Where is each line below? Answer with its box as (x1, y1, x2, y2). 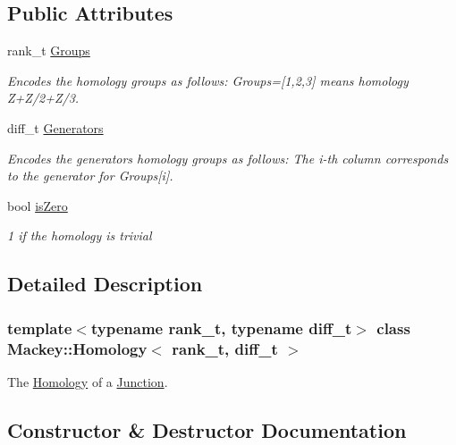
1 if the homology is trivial (7, 226, 152, 245)
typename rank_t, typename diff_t (90, 316, 352, 339)
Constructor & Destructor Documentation (7, 416, 407, 443)
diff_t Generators (7, 118, 104, 137)
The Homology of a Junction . (7, 372, 168, 390)
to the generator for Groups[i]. (7, 166, 173, 185)
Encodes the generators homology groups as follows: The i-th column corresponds (7, 148, 449, 167)
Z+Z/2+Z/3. (7, 88, 80, 107)
